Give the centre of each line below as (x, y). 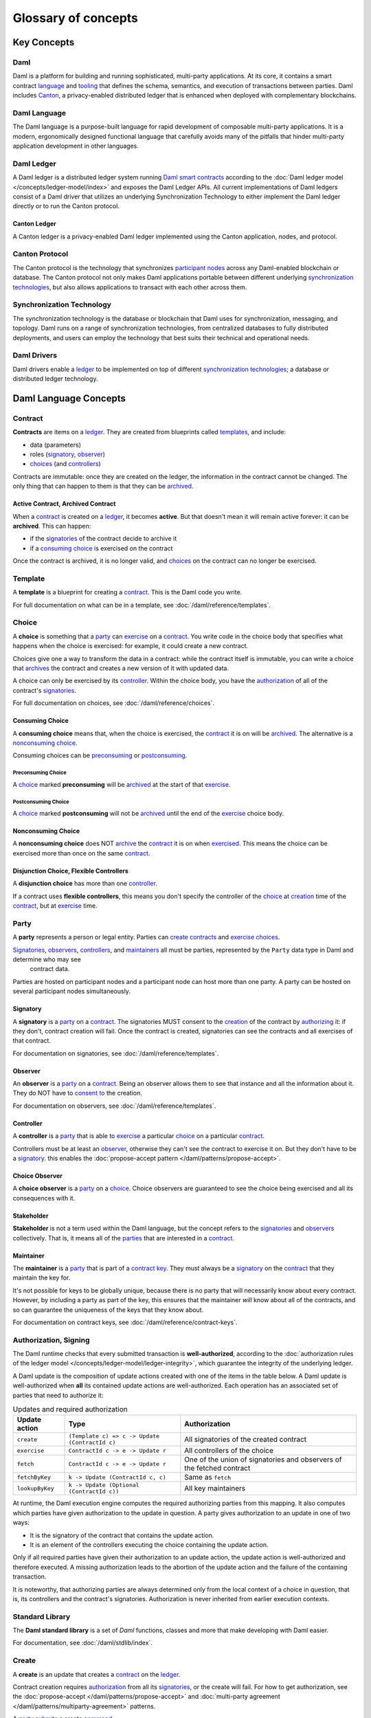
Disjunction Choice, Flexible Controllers (70, 871)
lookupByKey (35, 1488)
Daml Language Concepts (69, 398)
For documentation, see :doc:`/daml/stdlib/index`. (82, 1643)
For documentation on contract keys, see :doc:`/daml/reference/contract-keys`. (125, 1322)
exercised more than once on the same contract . (81, 853)
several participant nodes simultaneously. (71, 991)
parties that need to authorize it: (58, 1395)
